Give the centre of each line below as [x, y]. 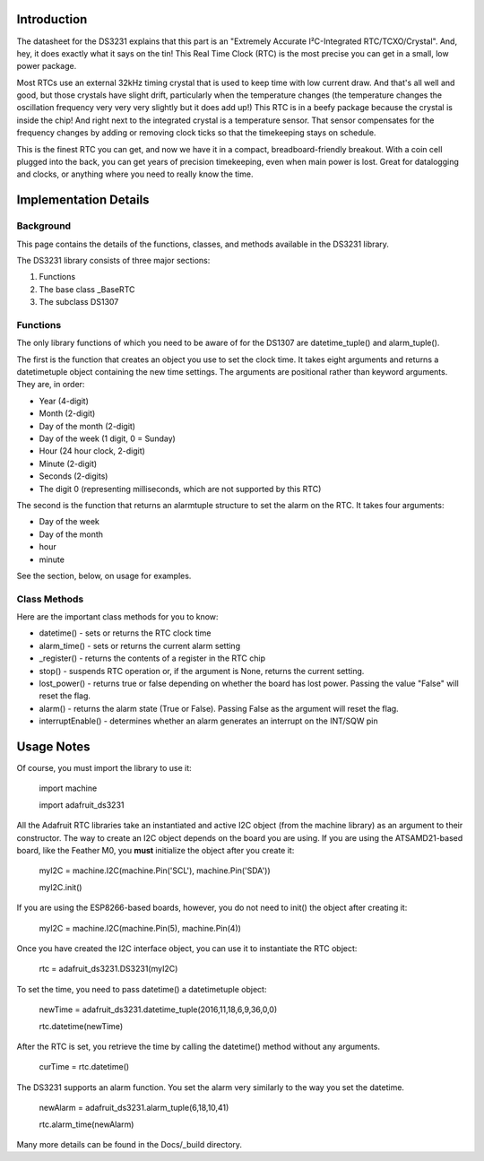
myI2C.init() [60, 887]
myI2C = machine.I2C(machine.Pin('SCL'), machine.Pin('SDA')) [155, 871]
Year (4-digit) [64, 401]
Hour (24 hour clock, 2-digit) [92, 451]
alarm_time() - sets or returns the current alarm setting [140, 645]
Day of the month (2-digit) [87, 426]
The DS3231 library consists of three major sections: [113, 260]
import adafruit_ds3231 [82, 805]
